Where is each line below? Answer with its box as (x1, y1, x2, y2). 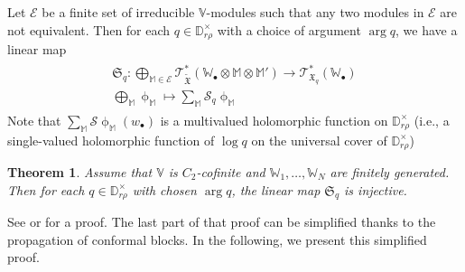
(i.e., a (414, 110, 450, 129)
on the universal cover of (251, 130, 387, 149)
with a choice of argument (217, 20, 361, 39)
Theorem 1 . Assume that (7, 163, 153, 182)
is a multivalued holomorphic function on (160, 110, 388, 129)
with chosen (132, 180, 197, 199)
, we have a (395, 20, 458, 39)
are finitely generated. (330, 163, 450, 182)
